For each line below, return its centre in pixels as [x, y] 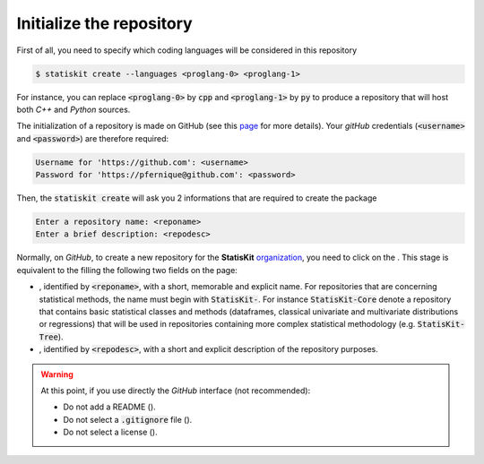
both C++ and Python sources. [73, 109]
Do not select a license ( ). [110, 432]
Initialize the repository [104, 23]
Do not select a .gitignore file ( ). [128, 419]
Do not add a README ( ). [109, 407]
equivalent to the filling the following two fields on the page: [127, 270]
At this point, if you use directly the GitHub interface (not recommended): [176, 391]
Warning [57, 374]
